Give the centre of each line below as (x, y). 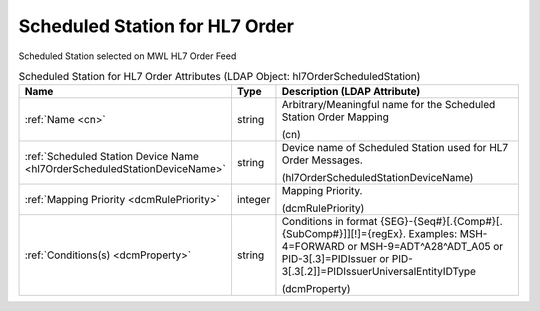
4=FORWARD (313, 247)
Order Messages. (322, 160)
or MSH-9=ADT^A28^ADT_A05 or (425, 247)
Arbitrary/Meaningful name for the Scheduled (388, 105)
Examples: (433, 234)
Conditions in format (329, 222)
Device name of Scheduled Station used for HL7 (395, 148)
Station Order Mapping (335, 117)
